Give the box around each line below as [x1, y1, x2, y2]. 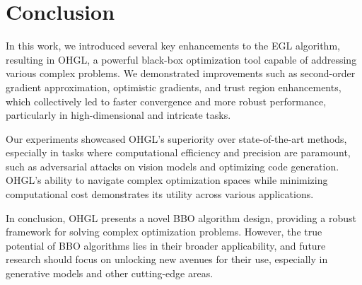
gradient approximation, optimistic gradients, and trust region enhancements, [6, 79, 341, 94]
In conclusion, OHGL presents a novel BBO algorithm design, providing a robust [6, 210, 356, 225]
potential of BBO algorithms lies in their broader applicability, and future [6, 238, 326, 252]
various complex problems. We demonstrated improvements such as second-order [6, 66, 356, 81]
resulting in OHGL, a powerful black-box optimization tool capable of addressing [6, 52, 357, 66]
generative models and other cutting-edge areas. [6, 266, 214, 281]
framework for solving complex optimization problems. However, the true [6, 224, 322, 239]
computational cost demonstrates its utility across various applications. [6, 187, 314, 202]
